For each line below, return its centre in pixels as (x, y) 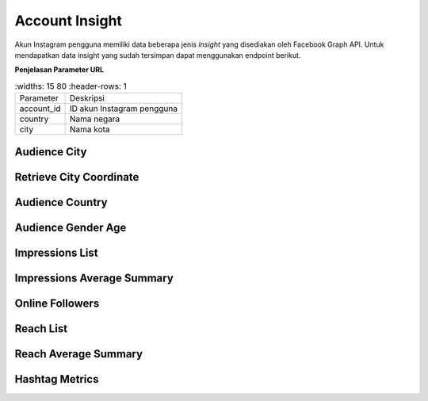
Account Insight (69, 21)
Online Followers (57, 303)
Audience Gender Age (71, 227)
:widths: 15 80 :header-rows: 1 (71, 86)
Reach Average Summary (78, 354)
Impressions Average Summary (94, 278)
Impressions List (56, 252)
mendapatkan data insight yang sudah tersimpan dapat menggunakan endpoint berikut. (158, 55)
